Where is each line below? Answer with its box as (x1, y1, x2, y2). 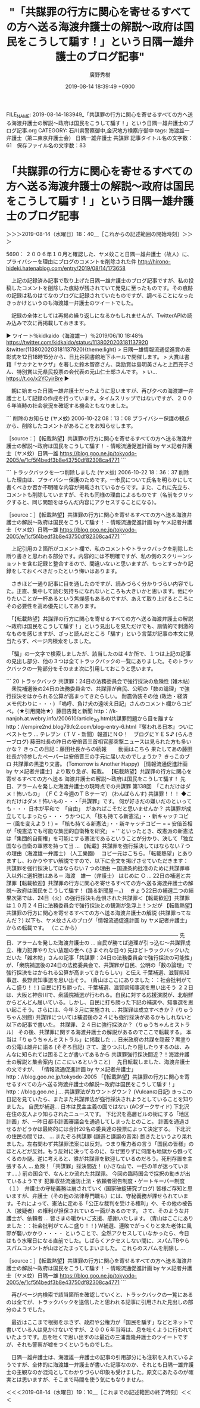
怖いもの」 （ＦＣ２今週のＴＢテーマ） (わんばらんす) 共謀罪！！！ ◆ (16, 790, 187, 797)
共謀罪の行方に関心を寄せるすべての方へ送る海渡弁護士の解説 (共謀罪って (6, 909, 186, 916)
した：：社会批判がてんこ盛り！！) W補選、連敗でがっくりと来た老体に (11, 1222, 187, 1229)
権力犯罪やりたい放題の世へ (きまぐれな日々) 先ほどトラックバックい (16, 947, 185, 954)
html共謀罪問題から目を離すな (100, 714, 174, 722)
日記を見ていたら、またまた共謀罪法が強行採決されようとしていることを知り (6, 1096, 194, 1103)
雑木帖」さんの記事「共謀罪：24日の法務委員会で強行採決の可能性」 (26, 954, 193, 961)
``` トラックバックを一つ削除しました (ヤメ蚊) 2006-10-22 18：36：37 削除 (6, 468, 189, 475)
